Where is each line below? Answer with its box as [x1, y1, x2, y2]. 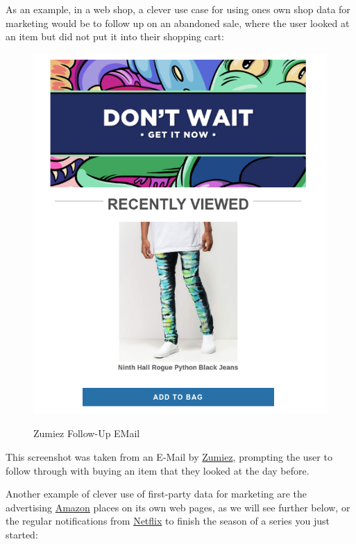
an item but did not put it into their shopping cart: [6, 29, 224, 44]
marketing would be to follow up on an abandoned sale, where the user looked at [6, 15, 350, 30]
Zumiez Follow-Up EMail [33, 426, 140, 441]
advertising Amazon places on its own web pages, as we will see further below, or [6, 500, 350, 514]
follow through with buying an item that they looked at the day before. [6, 463, 310, 477]
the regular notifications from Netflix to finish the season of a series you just [6, 513, 330, 528]
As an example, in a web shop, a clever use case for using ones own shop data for [6, 2, 350, 16]
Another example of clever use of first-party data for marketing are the [6, 486, 307, 501]
